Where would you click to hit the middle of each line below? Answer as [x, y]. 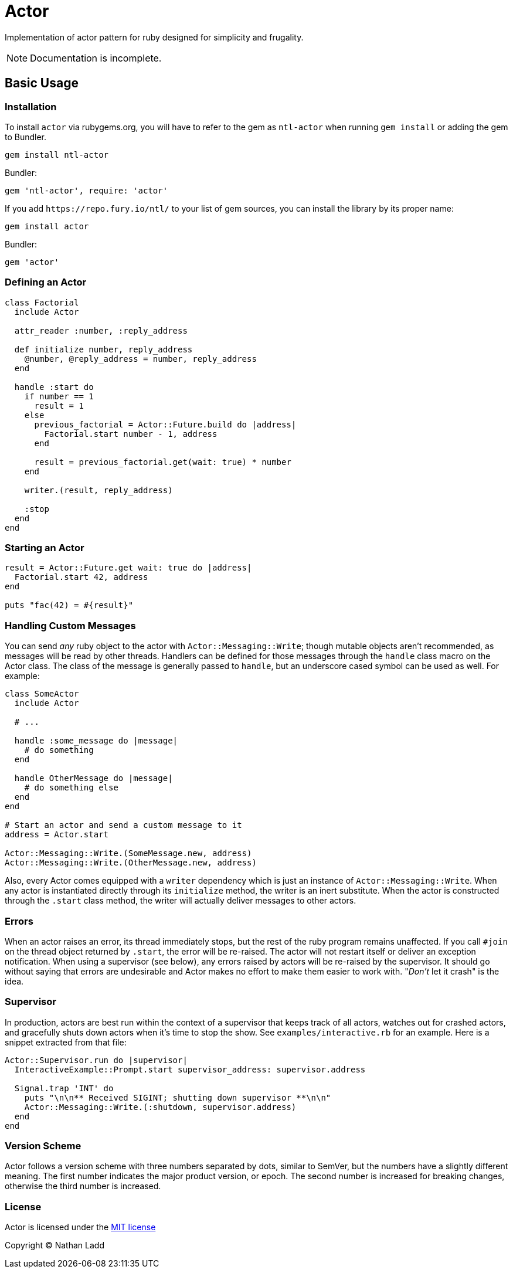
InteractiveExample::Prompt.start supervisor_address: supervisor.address [190, 1069]
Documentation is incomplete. [96, 58]
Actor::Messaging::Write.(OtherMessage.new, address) [131, 863]
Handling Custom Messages [70, 625]
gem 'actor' [32, 262]
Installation [31, 106]
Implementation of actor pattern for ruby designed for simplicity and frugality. [154, 37]
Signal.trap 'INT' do [64, 1088]
